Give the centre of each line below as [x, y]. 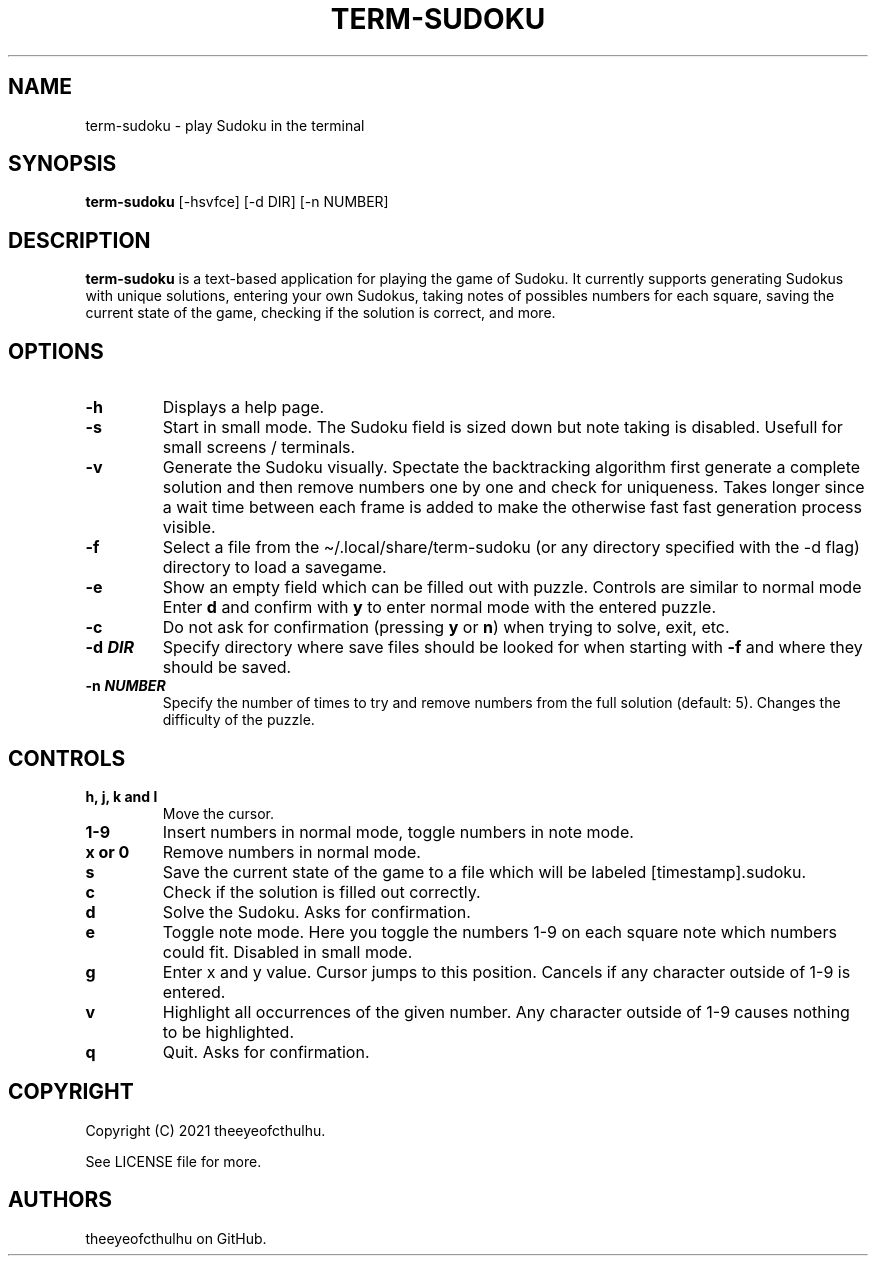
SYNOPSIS [62, 164]
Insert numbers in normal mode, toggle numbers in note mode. [398, 831]
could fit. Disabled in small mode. [287, 951]
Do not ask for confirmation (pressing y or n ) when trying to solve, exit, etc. [446, 627]
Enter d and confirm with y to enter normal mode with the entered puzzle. [439, 607]
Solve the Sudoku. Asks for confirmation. [316, 911]
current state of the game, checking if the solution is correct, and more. [320, 313]
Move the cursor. [218, 813]
